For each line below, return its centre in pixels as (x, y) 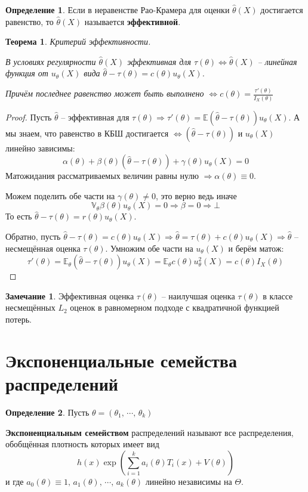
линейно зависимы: (40, 148)
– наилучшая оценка (198, 295)
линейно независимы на (189, 481)
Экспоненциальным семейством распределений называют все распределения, (150, 432)
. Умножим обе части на (149, 248)
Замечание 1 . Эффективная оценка (70, 295)
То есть (19, 216)
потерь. (19, 319)
